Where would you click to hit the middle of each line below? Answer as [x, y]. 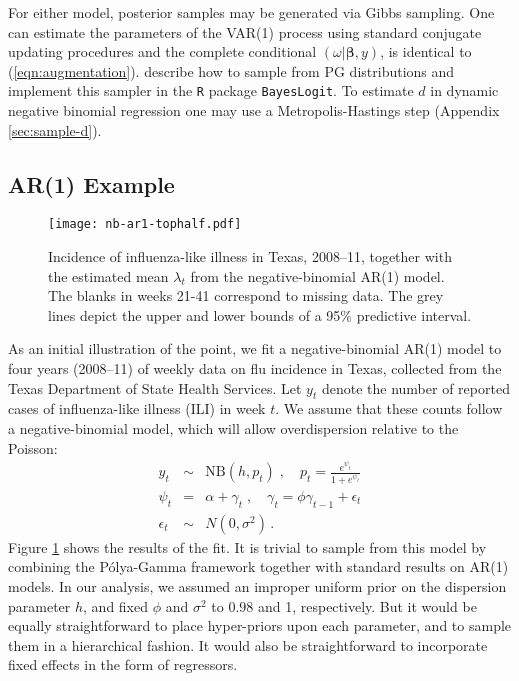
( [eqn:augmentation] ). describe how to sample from [164, 70]
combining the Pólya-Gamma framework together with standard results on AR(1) [258, 566]
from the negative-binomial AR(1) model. [317, 275]
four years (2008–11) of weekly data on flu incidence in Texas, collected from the [255, 368]
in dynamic [464, 90]
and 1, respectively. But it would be [367, 605]
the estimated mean [108, 275]
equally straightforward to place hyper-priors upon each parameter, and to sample [260, 625]
